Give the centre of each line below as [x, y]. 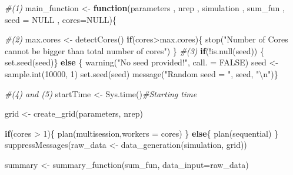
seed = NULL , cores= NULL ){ [61, 19]
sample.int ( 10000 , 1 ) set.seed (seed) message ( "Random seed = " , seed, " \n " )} [141, 73]
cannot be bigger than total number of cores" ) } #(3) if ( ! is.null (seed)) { [134, 50]
